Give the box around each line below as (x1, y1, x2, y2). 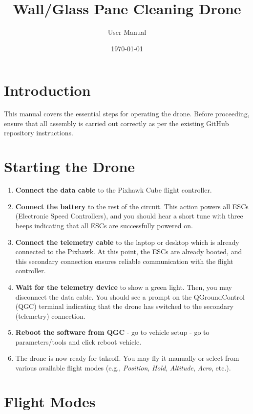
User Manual (107, 27, 147, 37)
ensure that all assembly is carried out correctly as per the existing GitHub (4, 118, 229, 128)
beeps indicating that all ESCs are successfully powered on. (15, 220, 193, 230)
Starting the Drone (4, 156, 135, 176)
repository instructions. (4, 128, 73, 138)
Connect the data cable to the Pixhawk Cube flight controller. (15, 185, 212, 195)
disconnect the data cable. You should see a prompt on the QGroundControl (15, 291, 245, 302)
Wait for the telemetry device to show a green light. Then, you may (15, 282, 232, 292)
